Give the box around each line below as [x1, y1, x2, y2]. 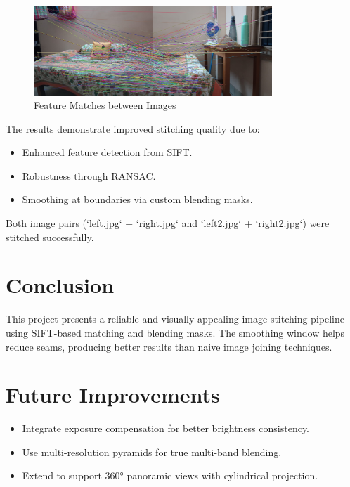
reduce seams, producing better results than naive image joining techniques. [6, 339, 332, 353]
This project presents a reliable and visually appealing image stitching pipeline [6, 311, 344, 326]
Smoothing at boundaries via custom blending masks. [22, 192, 253, 207]
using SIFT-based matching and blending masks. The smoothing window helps [6, 325, 345, 339]
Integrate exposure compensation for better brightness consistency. [22, 421, 310, 436]
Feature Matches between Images [34, 98, 176, 112]
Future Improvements [6, 380, 220, 409]
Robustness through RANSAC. [22, 168, 156, 183]
